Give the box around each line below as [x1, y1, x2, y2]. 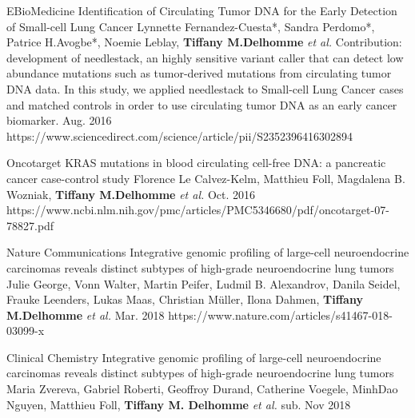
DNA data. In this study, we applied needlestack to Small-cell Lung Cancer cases [6, 80, 404, 97]
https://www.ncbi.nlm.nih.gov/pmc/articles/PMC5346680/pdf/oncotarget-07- [6, 201, 389, 218]
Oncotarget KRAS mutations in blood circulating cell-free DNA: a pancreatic [6, 154, 386, 171]
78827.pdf [6, 217, 54, 233]
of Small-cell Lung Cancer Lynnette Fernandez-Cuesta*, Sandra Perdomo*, [6, 18, 375, 34]
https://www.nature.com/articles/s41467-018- [168, 306, 393, 323]
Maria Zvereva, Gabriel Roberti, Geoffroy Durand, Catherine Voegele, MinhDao [6, 380, 398, 397]
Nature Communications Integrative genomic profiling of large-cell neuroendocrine [6, 244, 409, 261]
